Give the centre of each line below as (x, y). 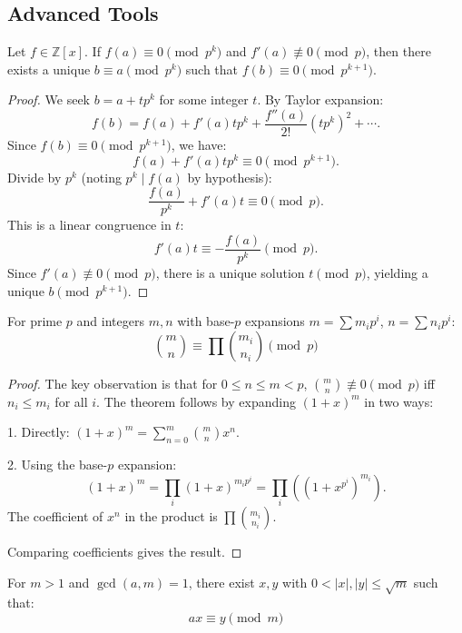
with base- (206, 321)
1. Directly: (39, 432)
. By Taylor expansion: (320, 99)
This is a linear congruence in (89, 225)
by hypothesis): (230, 177)
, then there (398, 51)
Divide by (34, 177)
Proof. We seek (49, 99)
